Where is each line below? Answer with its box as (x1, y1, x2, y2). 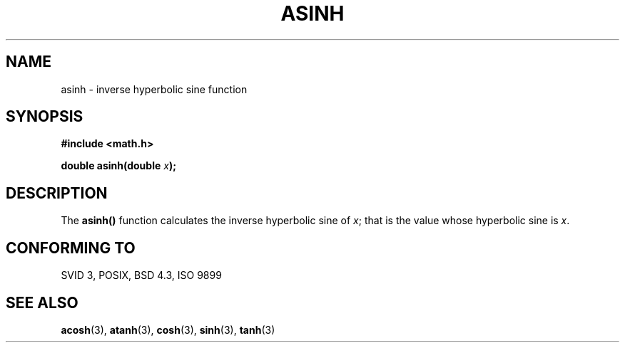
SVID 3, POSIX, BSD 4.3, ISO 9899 (61, 269, 222, 282)
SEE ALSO (6, 293, 78, 312)
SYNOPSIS (6, 107, 83, 126)
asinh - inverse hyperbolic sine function (61, 83, 248, 95)
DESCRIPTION (6, 184, 108, 202)
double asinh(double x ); (61, 159, 176, 172)
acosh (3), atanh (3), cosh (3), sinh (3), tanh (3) (61, 323, 275, 336)
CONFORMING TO (6, 238, 136, 257)
